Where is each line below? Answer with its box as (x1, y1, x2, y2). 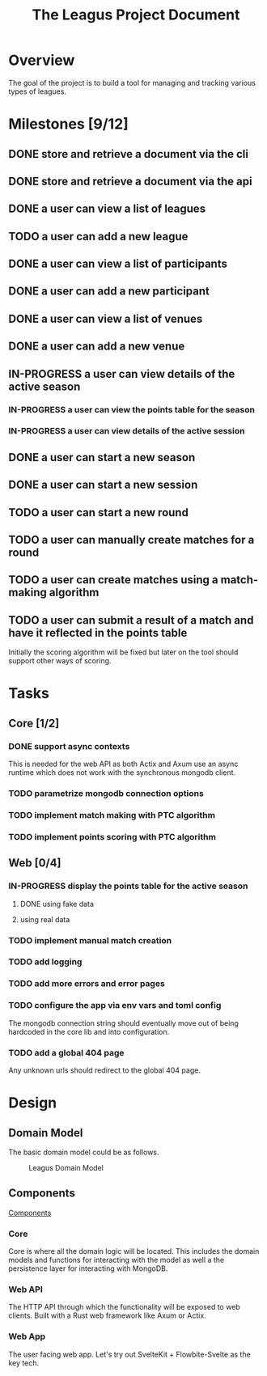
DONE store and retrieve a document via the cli (8, 147, 249, 161)
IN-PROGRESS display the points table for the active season (8, 880, 248, 891)
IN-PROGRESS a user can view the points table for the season (8, 404, 255, 415)
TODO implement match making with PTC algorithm (8, 809, 216, 820)
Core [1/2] (8, 716, 60, 730)
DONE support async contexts (8, 740, 130, 752)
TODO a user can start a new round (8, 506, 189, 519)
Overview (8, 51, 75, 70)
